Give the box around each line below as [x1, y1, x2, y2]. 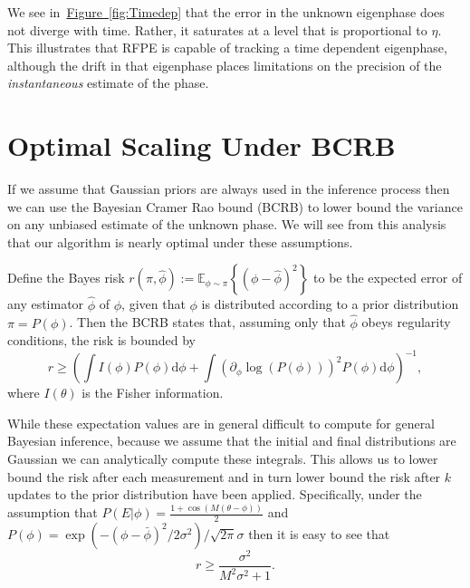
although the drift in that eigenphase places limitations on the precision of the [7, 55, 442, 74]
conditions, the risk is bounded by [7, 331, 196, 350]
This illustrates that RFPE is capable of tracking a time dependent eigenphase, [7, 38, 447, 57]
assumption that [7, 503, 98, 522]
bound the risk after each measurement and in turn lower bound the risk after [7, 467, 441, 486]
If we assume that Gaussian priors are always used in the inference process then [7, 179, 450, 198]
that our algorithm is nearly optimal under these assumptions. [7, 232, 353, 251]
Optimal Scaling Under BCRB [7, 127, 396, 164]
